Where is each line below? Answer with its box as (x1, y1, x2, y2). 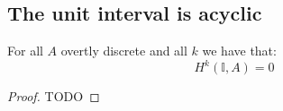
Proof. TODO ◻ (7, 87, 100, 106)
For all (7, 41, 43, 60)
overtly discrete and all (60, 41, 187, 60)
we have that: (202, 41, 277, 60)
